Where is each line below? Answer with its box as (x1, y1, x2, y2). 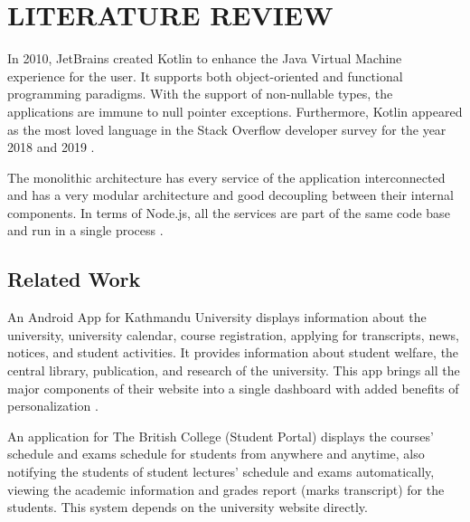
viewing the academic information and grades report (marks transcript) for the (7, 479, 445, 498)
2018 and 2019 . (7, 138, 95, 157)
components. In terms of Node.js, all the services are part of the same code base (7, 203, 450, 222)
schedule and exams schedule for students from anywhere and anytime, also (7, 444, 425, 463)
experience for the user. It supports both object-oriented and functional (7, 66, 403, 85)
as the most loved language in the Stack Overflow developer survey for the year (7, 119, 446, 138)
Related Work (7, 265, 141, 293)
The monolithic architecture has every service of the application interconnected (7, 167, 446, 186)
